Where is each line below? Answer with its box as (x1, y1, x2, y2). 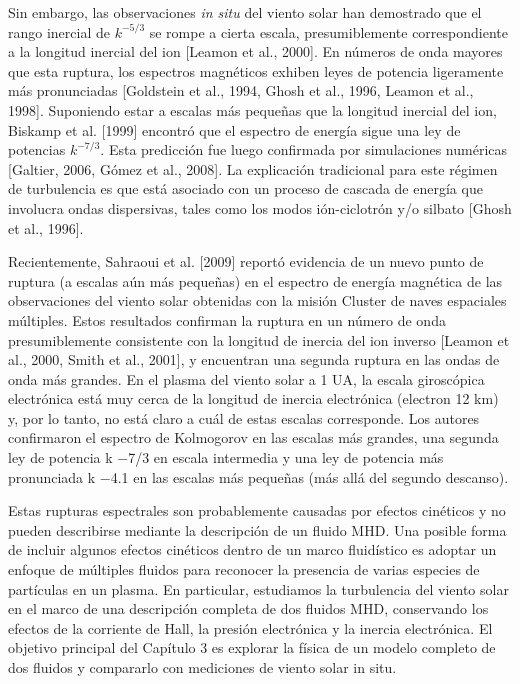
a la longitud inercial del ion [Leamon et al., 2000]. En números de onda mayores (8, 41, 503, 62)
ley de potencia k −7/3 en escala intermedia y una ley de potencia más (8, 447, 444, 468)
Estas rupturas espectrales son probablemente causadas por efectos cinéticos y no (8, 500, 506, 521)
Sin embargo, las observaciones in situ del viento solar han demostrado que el (8, 2, 482, 22)
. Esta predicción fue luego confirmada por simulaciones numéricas (100, 139, 508, 160)
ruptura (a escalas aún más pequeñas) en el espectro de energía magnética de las (8, 270, 503, 291)
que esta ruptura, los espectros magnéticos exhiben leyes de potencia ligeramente (8, 60, 504, 81)
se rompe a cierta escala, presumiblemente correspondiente (149, 21, 508, 42)
